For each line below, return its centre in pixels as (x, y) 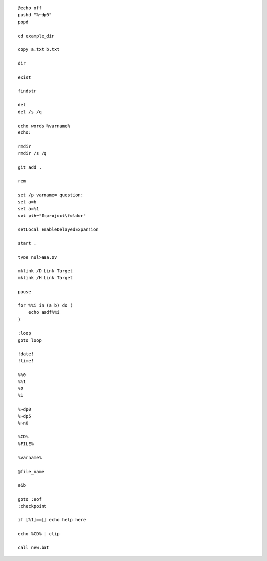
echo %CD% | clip (39, 534)
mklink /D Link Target (45, 271)
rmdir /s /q (32, 153)
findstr (27, 91)
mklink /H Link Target (45, 278)
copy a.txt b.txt (39, 50)
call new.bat (34, 548)
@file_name (31, 472)
